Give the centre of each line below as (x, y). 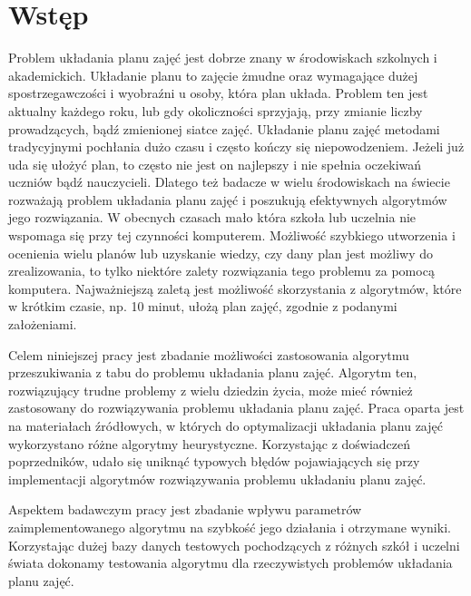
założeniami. (43, 324)
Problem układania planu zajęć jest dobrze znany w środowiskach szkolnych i (223, 58)
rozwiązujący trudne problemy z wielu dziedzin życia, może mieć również (211, 390)
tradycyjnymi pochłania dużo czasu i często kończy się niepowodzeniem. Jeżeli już (236, 147)
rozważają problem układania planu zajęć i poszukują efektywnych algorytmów (228, 199)
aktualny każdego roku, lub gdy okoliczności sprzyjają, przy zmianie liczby (216, 110)
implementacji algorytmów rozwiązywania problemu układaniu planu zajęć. (217, 479)
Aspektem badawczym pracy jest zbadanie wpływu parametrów (185, 509)
